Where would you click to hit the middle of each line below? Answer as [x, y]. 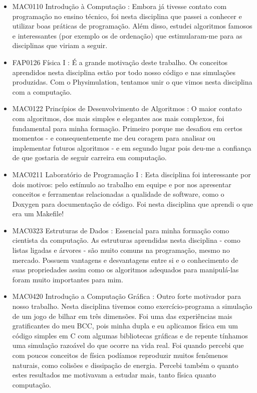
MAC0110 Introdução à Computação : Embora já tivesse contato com [119, 6]
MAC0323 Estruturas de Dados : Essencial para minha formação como [121, 230]
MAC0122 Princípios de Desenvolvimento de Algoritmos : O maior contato [127, 108]
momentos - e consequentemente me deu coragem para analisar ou [114, 138]
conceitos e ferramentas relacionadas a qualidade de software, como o [118, 194]
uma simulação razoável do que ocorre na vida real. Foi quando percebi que [128, 345]
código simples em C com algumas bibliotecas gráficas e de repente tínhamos [130, 335]
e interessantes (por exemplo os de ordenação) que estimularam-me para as [127, 35]
